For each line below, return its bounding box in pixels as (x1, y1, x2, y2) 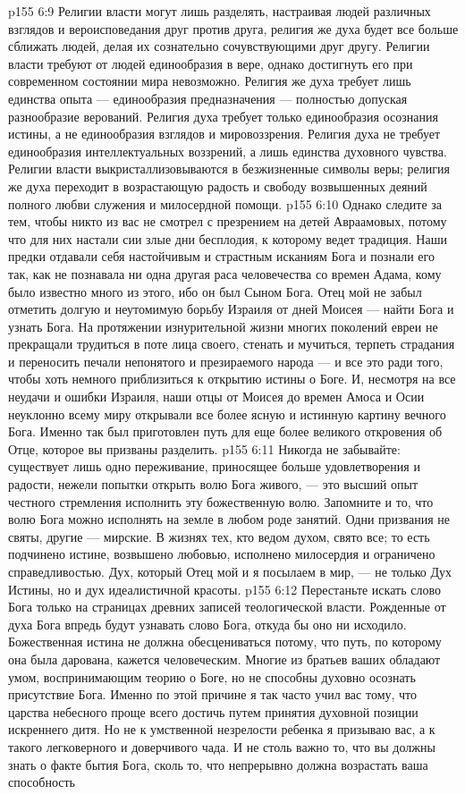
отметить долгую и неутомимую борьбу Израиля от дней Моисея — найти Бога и (8, 300, 454, 318)
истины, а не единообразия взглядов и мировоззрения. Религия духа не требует (8, 124, 441, 143)
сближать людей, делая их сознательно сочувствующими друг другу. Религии (8, 37, 430, 55)
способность (8, 773, 75, 791)
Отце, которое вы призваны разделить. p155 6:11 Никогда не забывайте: (8, 439, 401, 458)
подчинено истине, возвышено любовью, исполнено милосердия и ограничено (8, 545, 435, 563)
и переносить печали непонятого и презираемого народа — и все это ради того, (8, 351, 444, 370)
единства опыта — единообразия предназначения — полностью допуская (8, 89, 408, 107)
